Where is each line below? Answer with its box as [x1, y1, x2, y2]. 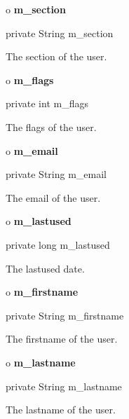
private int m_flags [6, 96, 88, 111]
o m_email [6, 143, 58, 158]
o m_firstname [6, 284, 79, 299]
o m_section [6, 2, 66, 16]
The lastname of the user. [6, 402, 116, 417]
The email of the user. [6, 190, 101, 205]
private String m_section [6, 25, 114, 40]
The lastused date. [6, 261, 85, 275]
